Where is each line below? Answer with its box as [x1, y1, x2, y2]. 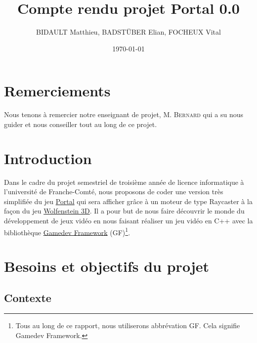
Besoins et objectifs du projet [4, 256, 209, 276]
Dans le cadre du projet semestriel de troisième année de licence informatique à [4, 176, 244, 187]
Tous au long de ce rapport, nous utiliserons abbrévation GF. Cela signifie [15, 320, 240, 331]
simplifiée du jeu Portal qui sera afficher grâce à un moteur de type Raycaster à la [4, 196, 253, 206]
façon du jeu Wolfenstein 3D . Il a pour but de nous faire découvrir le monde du [4, 206, 245, 216]
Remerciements [4, 81, 111, 101]
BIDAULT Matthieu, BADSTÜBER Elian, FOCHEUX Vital [36, 27, 221, 37]
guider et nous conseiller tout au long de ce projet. [4, 119, 157, 129]
